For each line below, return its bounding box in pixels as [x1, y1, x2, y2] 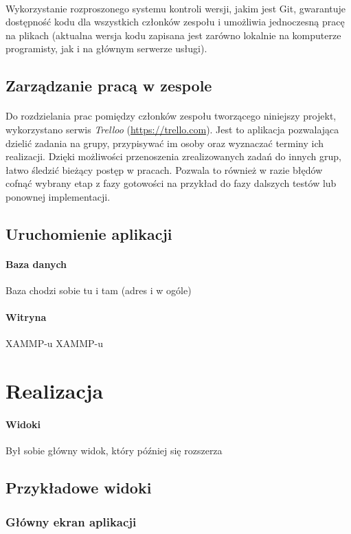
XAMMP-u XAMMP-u [5, 336, 103, 351]
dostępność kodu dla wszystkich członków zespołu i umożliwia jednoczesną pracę [5, 14, 345, 29]
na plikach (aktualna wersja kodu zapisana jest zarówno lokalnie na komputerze [5, 27, 341, 42]
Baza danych [5, 256, 67, 271]
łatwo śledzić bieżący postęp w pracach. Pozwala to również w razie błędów [5, 162, 323, 177]
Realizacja [5, 377, 104, 405]
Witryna [5, 310, 47, 324]
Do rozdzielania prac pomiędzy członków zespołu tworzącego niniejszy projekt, [5, 109, 337, 123]
